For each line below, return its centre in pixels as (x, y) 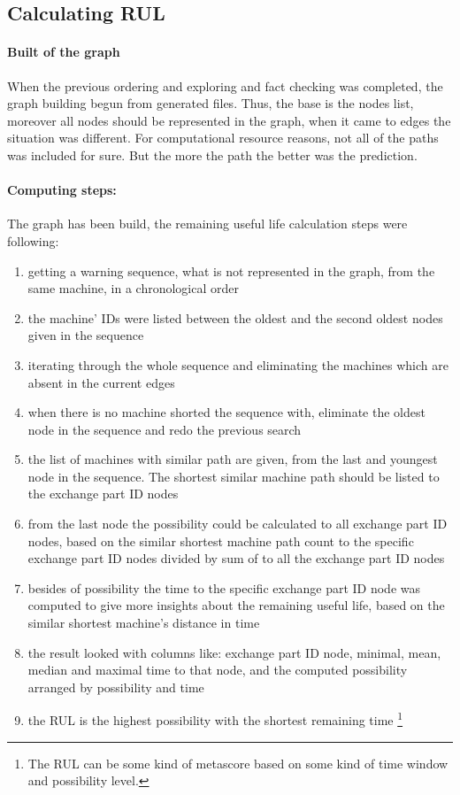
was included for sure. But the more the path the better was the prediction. (212, 154)
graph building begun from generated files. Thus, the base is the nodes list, (211, 103)
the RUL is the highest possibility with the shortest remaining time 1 (215, 719)
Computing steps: (62, 190)
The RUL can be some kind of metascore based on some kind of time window (238, 763)
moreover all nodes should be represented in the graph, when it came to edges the (229, 120)
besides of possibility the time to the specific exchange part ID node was (224, 587)
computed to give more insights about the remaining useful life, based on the (236, 605)
